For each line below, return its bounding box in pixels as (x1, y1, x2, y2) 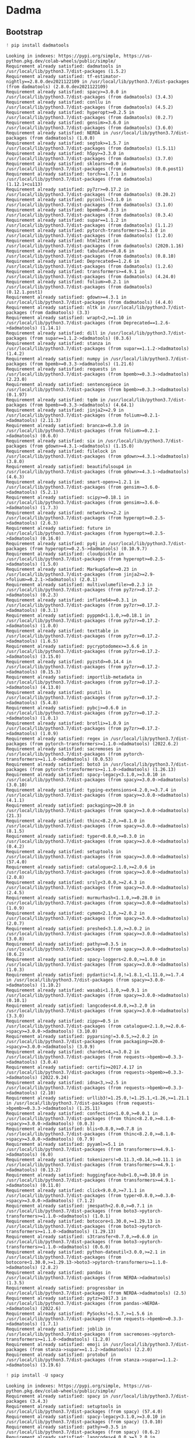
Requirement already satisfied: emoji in (6, 1341, 109, 1347)
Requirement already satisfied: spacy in (6, 1393, 109, 1399)
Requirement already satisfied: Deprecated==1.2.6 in (6, 258, 140, 264)
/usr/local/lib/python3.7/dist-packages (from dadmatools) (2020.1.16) (6, 243, 184, 249)
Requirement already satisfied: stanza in (6, 340, 111, 346)
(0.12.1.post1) (6, 289, 43, 295)
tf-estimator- (86, 73, 121, 79)
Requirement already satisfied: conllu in (6, 99, 111, 105)
